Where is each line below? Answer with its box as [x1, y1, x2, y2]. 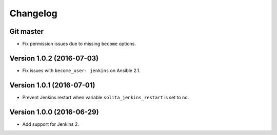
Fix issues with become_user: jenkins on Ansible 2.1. [22, 67, 141, 74]
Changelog [9, 8, 57, 19]
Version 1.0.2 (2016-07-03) [9, 54, 99, 62]
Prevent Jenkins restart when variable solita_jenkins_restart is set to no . [22, 94, 189, 100]
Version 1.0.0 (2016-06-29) [9, 107, 100, 116]
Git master [9, 27, 44, 36]
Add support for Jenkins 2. [22, 121, 79, 127]
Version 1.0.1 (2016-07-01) [9, 81, 95, 89]
